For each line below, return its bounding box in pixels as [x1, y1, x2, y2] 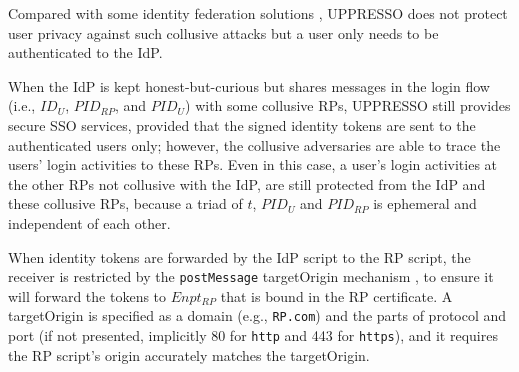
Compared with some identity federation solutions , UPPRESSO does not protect [8, 3, 508, 23]
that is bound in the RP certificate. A [220, 285, 453, 306]
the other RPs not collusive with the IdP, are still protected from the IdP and [8, 173, 486, 194]
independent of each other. [8, 212, 171, 233]
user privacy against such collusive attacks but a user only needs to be [8, 22, 439, 43]
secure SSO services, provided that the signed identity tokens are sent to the [8, 114, 476, 135]
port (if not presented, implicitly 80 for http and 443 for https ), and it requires [8, 325, 498, 346]
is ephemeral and [373, 193, 477, 214]
